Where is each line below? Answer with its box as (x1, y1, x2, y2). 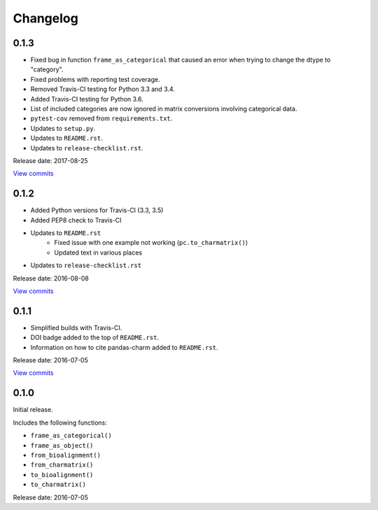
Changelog (13, 10, 78, 26)
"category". (30, 65, 64, 73)
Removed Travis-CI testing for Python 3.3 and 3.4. (30, 85, 175, 94)
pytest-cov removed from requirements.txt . (30, 114, 173, 122)
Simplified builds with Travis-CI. (30, 323, 122, 332)
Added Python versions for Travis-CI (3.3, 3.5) (30, 206, 164, 215)
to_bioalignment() (30, 471, 94, 479)
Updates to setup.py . (30, 124, 96, 132)
